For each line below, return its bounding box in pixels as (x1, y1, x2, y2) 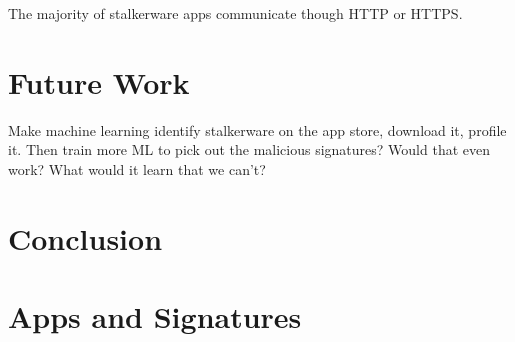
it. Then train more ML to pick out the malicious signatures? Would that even (8, 139, 490, 160)
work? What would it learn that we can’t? (8, 158, 266, 179)
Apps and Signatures (8, 296, 302, 337)
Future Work (8, 61, 190, 102)
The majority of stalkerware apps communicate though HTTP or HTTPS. (8, 3, 463, 23)
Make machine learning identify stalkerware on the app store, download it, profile (8, 119, 507, 140)
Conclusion (8, 217, 163, 258)
